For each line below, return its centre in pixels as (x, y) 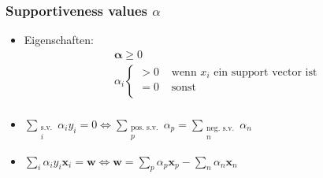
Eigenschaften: (59, 40)
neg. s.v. (221, 129)
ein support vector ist (265, 72)
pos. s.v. (144, 128)
